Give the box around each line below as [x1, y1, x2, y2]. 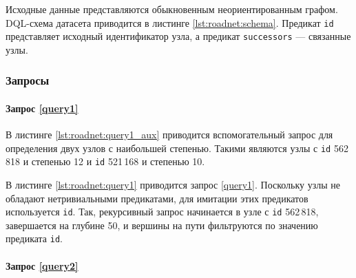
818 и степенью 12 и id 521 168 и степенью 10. [6, 154, 205, 169]
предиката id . [6, 231, 63, 246]
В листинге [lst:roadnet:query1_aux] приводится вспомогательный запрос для [6, 127, 333, 142]
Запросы [6, 72, 50, 89]
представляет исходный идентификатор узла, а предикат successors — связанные [6, 29, 351, 43]
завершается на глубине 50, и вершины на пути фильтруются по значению [6, 217, 318, 232]
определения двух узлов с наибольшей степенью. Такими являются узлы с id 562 [6, 140, 348, 155]
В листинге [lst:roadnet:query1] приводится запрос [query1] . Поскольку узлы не [6, 178, 341, 192]
